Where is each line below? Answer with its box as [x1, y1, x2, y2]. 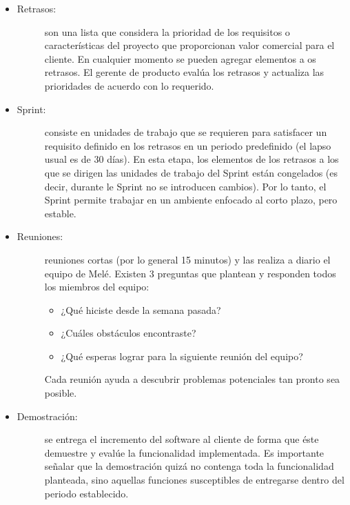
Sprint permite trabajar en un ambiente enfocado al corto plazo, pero [44, 192, 338, 207]
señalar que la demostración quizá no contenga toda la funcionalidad [44, 459, 334, 473]
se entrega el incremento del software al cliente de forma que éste [44, 432, 319, 446]
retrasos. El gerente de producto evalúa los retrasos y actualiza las [44, 65, 325, 79]
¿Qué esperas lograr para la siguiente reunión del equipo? [61, 348, 303, 363]
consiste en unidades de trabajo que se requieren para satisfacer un [44, 125, 327, 139]
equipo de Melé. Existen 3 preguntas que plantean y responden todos [44, 266, 336, 280]
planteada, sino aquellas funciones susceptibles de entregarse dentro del [44, 473, 344, 487]
